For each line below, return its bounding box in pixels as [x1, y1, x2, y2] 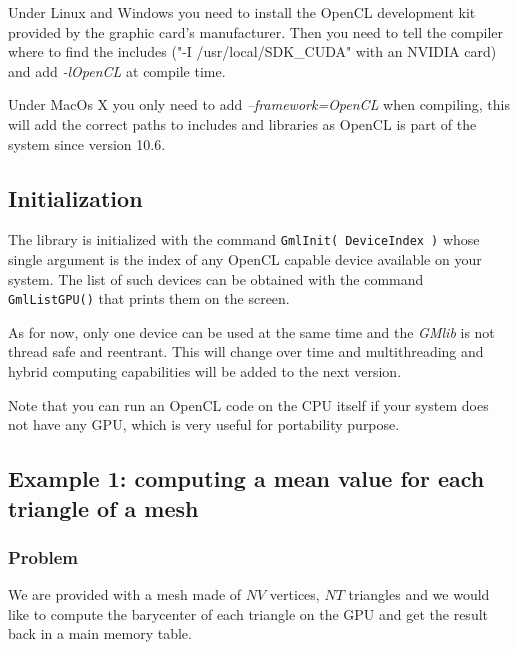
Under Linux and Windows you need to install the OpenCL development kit [8, 2, 476, 22]
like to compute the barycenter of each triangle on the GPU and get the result [8, 603, 489, 624]
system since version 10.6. [8, 133, 166, 154]
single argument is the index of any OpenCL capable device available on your [8, 249, 482, 270]
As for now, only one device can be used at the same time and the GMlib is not [8, 321, 495, 342]
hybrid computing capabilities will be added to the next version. [8, 361, 402, 382]
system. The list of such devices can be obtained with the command [8, 268, 424, 289]
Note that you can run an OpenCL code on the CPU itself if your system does [8, 394, 489, 415]
